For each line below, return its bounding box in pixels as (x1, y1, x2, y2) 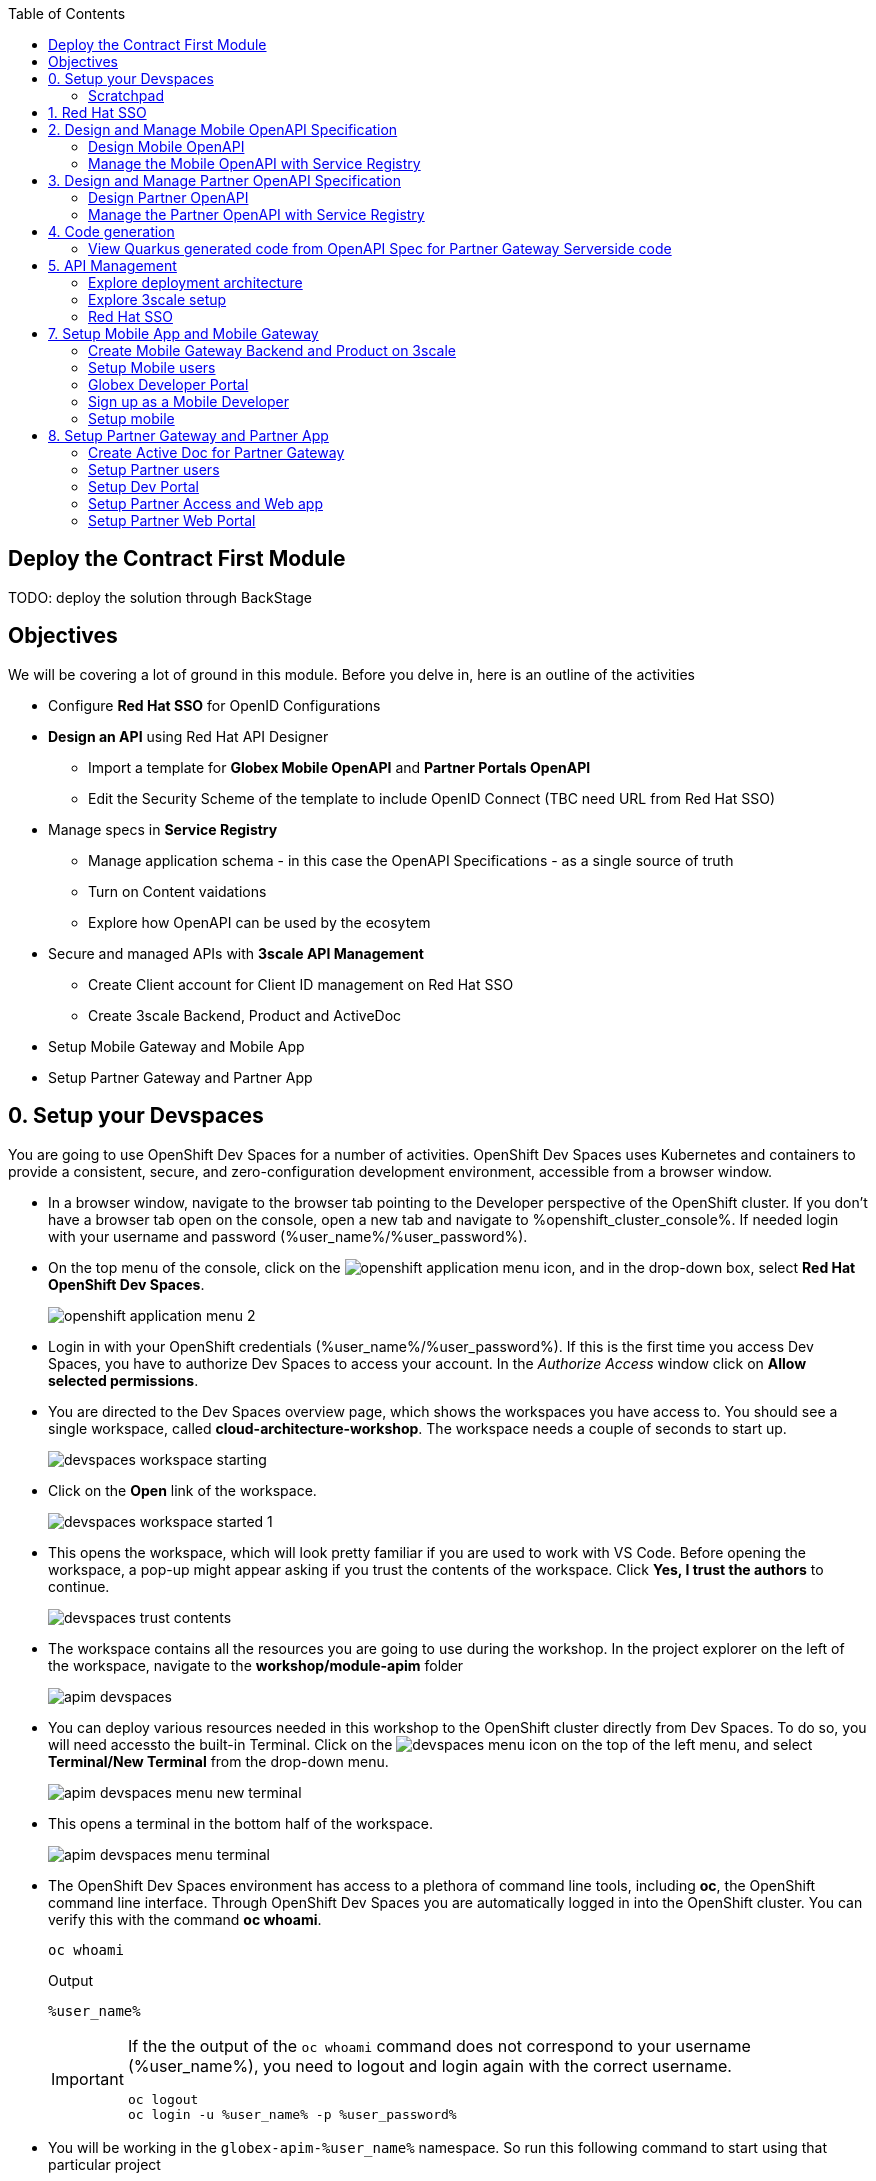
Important (51, 2068, 124, 2089)
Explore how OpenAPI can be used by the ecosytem (88, 913, 431, 931)
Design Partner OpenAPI (88, 189, 249, 206)
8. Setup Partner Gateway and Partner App (48, 427, 329, 444)
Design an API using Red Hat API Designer (48, 727, 329, 745)
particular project (48, 2155, 161, 2173)
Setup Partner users (88, 461, 220, 478)
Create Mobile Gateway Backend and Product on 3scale (88, 342, 456, 359)
